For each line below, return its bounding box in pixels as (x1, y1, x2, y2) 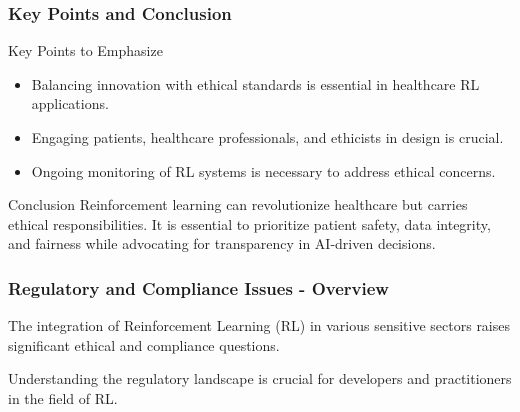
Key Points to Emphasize (8, 40, 163, 61)
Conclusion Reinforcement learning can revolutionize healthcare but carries (8, 194, 468, 215)
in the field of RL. (8, 387, 118, 408)
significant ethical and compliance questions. (8, 334, 280, 355)
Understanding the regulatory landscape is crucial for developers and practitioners (8, 368, 512, 389)
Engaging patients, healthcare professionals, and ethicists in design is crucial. (31, 127, 504, 147)
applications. (31, 93, 109, 114)
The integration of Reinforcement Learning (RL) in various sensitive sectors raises (8, 315, 511, 336)
